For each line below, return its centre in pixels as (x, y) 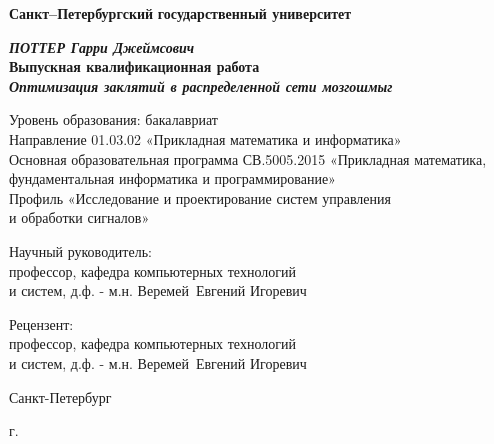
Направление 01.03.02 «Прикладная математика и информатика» (205, 138)
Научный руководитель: (80, 250)
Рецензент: (41, 323)
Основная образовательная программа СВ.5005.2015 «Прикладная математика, (248, 158)
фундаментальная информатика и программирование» (172, 178)
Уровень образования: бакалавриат (113, 119)
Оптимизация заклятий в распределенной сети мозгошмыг (201, 85)
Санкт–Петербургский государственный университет (180, 13)
